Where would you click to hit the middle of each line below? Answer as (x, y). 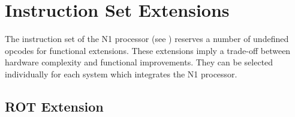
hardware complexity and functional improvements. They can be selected (139, 62)
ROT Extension (54, 106)
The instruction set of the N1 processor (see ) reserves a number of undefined (147, 39)
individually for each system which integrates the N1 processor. (121, 73)
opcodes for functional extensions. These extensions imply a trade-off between (148, 50)
